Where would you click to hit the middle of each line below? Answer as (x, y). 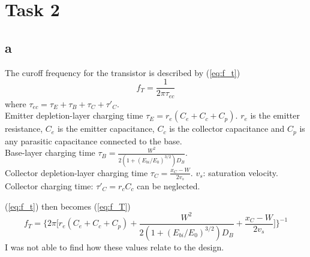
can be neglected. (168, 185)
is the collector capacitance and (227, 128)
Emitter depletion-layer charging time (74, 115)
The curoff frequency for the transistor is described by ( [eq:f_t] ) (123, 72)
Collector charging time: (49, 185)
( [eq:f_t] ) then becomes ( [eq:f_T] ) (68, 206)
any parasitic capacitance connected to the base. (94, 140)
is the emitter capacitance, (106, 128)
